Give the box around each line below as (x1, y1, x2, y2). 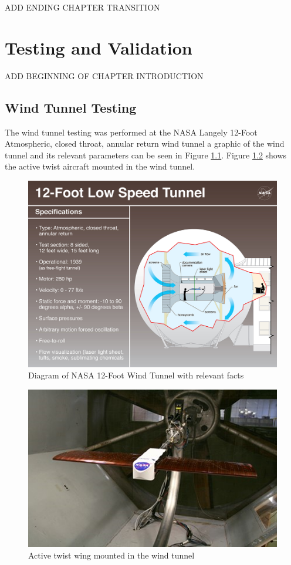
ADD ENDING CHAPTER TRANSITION (5, 1, 160, 13)
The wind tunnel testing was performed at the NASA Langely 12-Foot (5, 126, 258, 138)
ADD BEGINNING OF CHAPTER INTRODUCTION (5, 69, 204, 82)
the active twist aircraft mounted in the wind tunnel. (5, 160, 195, 172)
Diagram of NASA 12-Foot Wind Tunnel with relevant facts (28, 369, 244, 381)
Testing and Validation (5, 35, 192, 59)
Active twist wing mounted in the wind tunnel (28, 549, 195, 561)
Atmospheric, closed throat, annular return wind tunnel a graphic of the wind (5, 137, 285, 150)
